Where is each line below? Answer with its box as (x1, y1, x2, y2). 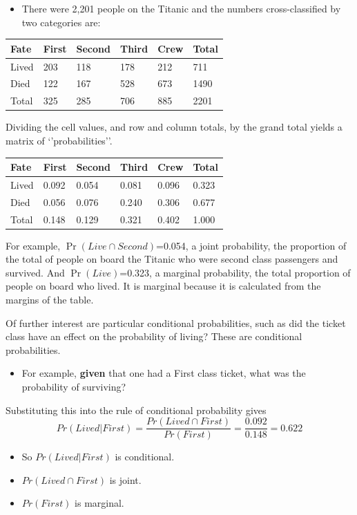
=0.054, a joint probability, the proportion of (156, 238, 347, 252)
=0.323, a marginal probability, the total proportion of (119, 265, 351, 279)
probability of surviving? (21, 379, 126, 393)
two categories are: (21, 15, 101, 29)
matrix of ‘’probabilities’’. (6, 133, 113, 147)
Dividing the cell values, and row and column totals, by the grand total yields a (6, 120, 342, 134)
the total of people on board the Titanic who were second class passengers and (6, 252, 338, 266)
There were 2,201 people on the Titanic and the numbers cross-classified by (21, 1, 341, 15)
